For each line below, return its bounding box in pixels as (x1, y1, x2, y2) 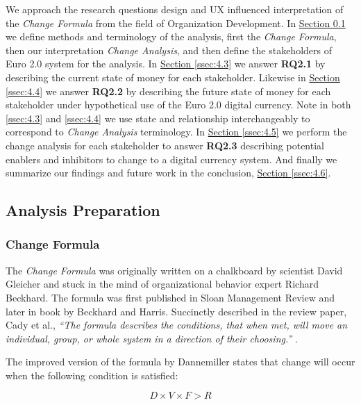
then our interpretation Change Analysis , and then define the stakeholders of (6, 42, 332, 57)
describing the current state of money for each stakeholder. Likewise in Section (6, 69, 340, 84)
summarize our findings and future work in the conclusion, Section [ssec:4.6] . (6, 165, 331, 180)
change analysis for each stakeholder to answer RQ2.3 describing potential (6, 138, 324, 152)
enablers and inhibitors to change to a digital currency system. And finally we (6, 151, 337, 166)
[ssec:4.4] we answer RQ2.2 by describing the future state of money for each (6, 83, 331, 98)
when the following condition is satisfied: (6, 367, 178, 382)
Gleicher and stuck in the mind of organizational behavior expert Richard (6, 276, 319, 291)
